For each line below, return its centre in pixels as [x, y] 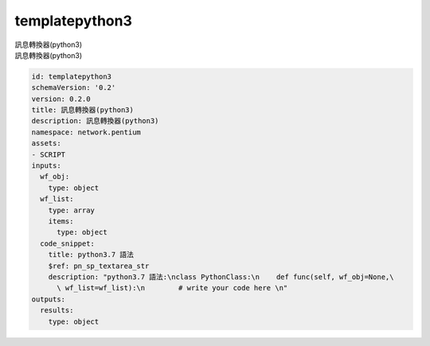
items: [61, 222]
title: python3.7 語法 [91, 255]
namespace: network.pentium [86, 132]
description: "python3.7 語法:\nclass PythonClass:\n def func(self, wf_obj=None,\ [221, 277]
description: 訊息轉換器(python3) [95, 121]
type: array [72, 210]
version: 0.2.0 [61, 99]
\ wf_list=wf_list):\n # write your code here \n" [172, 288]
